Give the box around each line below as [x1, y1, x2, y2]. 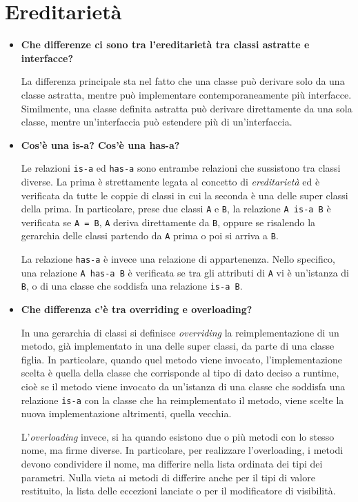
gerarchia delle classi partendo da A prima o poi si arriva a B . [21, 228, 279, 243]
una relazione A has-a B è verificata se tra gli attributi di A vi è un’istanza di [21, 265, 350, 279]
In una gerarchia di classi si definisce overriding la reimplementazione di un [21, 325, 339, 339]
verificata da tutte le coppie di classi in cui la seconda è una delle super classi [21, 188, 348, 202]
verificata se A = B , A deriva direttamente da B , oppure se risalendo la [21, 214, 316, 229]
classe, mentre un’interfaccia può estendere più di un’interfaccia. [21, 114, 292, 129]
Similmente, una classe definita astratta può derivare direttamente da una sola [21, 101, 352, 115]
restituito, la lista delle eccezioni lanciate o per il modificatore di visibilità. [21, 483, 336, 498]
